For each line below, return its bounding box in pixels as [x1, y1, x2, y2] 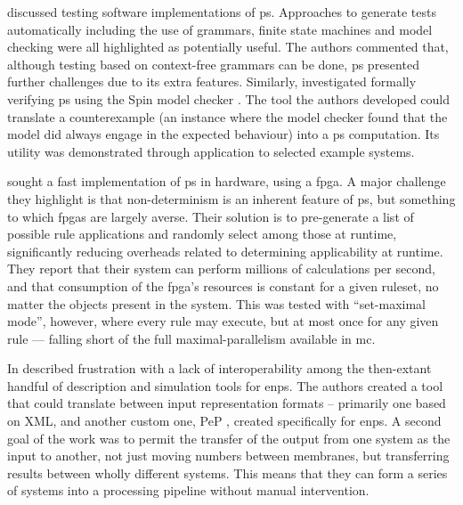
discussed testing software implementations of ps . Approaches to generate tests [7, 3, 436, 20]
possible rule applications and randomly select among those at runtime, [7, 224, 397, 243]
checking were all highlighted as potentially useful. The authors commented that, [7, 37, 449, 56]
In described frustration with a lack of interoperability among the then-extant [7, 359, 432, 378]
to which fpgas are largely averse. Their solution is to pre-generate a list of [7, 207, 414, 225]
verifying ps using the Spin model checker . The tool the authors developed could [7, 89, 451, 108]
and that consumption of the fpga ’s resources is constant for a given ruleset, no [7, 276, 439, 295]
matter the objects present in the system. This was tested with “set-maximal [7, 294, 426, 313]
